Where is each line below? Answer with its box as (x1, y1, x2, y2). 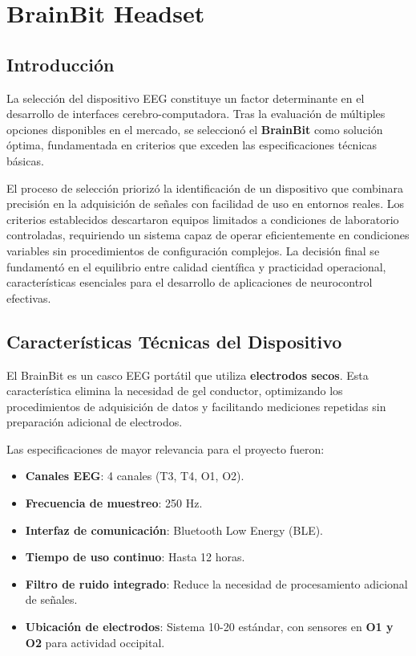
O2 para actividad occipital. (25, 634, 165, 650)
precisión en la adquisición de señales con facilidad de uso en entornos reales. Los (6, 195, 404, 212)
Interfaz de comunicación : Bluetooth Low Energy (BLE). (25, 521, 324, 538)
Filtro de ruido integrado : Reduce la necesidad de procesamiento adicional (25, 575, 408, 592)
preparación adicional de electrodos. (6, 414, 183, 430)
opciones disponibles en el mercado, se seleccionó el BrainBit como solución (6, 120, 383, 137)
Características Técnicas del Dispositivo (6, 328, 342, 353)
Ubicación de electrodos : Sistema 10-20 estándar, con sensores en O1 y (25, 618, 394, 635)
